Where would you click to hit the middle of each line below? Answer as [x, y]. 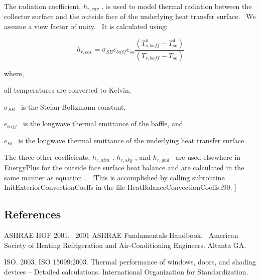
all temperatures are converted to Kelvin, [68, 90]
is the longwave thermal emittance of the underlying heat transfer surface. [132, 140]
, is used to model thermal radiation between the [177, 6]
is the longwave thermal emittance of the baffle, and [103, 123]
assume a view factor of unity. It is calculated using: [86, 26]
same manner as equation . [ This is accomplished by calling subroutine [114, 177]
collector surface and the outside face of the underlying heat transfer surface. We [130, 16]
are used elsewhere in [208, 157]
